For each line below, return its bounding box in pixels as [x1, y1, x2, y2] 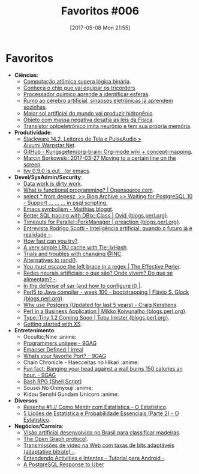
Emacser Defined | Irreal [23, 345, 84, 353]
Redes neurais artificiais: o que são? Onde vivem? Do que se [23, 269, 173, 276]
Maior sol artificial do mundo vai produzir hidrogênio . [23, 109, 155, 117]
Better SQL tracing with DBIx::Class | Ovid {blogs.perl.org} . [23, 211, 169, 219]
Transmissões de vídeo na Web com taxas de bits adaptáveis [23, 442, 174, 449]
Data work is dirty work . [23, 180, 83, 187]
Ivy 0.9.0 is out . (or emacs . [23, 167, 91, 174]
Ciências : [14, 71, 39, 79]
